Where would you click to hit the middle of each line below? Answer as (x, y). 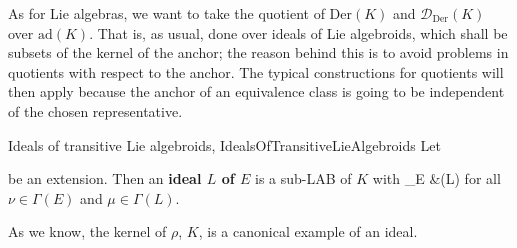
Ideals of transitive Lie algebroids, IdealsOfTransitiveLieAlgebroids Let (224, 144)
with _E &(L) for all (436, 178)
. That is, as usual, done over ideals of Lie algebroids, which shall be (298, 32)
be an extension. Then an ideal (105, 178)
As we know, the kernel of (87, 231)
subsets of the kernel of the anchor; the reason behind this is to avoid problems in (258, 52)
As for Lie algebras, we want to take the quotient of (166, 13)
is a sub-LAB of (303, 178)
